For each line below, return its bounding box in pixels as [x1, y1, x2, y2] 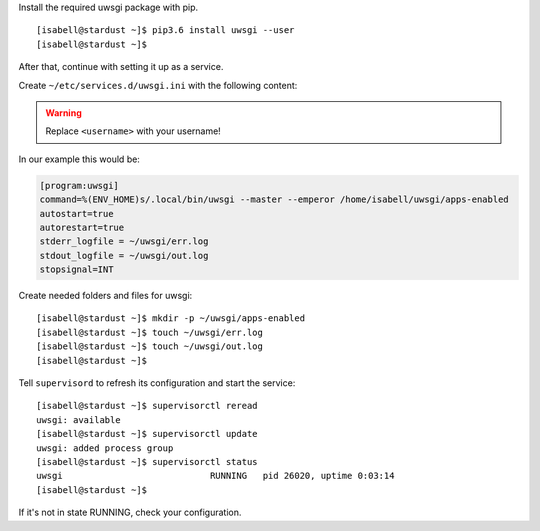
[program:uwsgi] [39, 180, 120, 191]
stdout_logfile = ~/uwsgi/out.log [39, 250, 209, 261]
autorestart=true [39, 221, 125, 233]
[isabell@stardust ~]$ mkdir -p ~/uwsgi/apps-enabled [36, 313, 305, 324]
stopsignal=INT [39, 264, 114, 275]
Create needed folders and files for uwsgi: [18, 290, 193, 302]
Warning [45, 106, 82, 119]
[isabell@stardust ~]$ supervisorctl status [36, 456, 259, 467]
